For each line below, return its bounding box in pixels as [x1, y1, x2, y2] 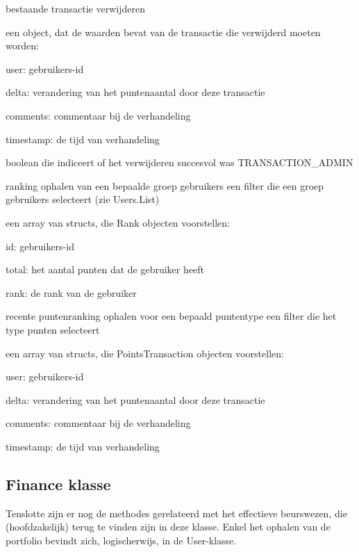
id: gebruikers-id [6, 238, 74, 253]
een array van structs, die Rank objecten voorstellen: [6, 215, 230, 229]
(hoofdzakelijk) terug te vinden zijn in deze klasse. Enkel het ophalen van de [6, 519, 331, 534]
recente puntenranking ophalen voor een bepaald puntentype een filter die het [6, 309, 337, 323]
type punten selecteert [6, 322, 100, 336]
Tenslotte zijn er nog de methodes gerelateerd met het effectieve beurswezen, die [6, 505, 347, 520]
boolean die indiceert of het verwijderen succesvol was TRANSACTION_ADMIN [6, 155, 353, 170]
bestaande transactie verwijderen [6, 1, 145, 15]
